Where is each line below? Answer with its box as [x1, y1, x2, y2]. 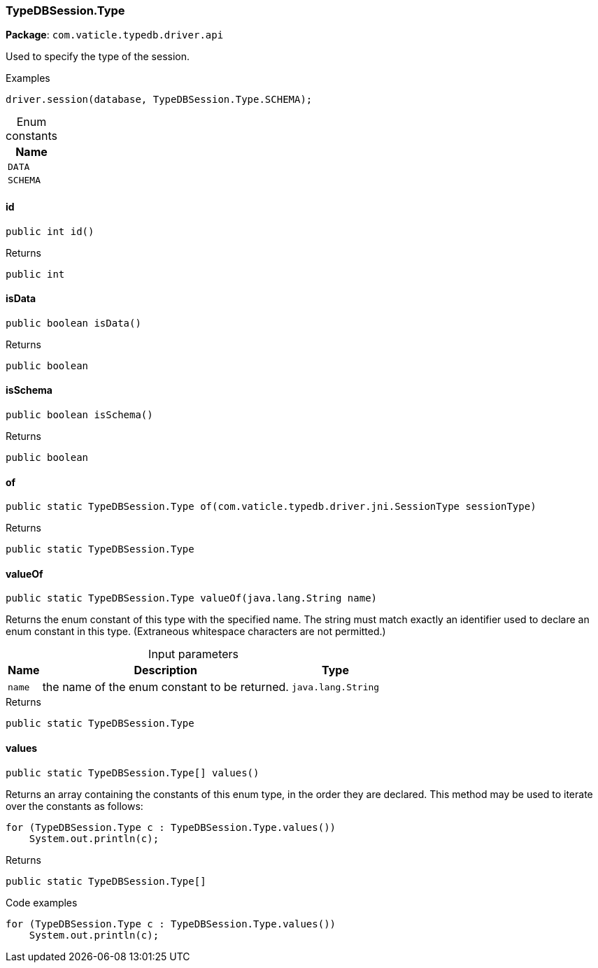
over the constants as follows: [6, 799, 143, 812]
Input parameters [148, 647, 239, 662]
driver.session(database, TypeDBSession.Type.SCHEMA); [6, 94, 313, 106]
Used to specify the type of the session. [6, 50, 190, 63]
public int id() [6, 225, 94, 237]
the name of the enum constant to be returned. [42, 680, 289, 695]
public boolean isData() [6, 317, 141, 329]
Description [134, 663, 197, 678]
